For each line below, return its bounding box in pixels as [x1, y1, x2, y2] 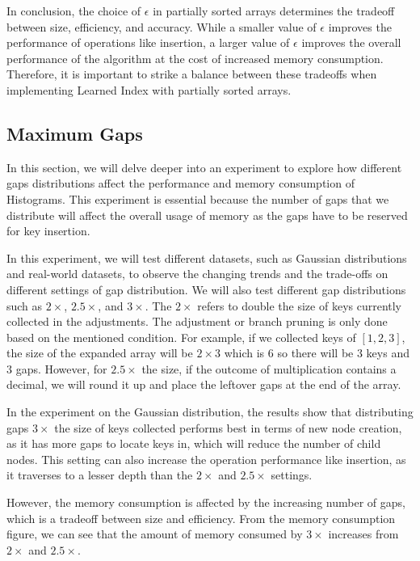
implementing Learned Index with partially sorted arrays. [6, 81, 292, 98]
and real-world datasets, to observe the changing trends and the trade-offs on [6, 265, 388, 282]
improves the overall [301, 34, 401, 51]
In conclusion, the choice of [6, 2, 141, 19]
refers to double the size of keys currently [197, 297, 402, 314]
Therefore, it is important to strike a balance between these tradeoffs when [6, 65, 377, 82]
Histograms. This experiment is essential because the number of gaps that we [6, 190, 389, 207]
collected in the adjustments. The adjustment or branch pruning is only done [6, 313, 388, 330]
